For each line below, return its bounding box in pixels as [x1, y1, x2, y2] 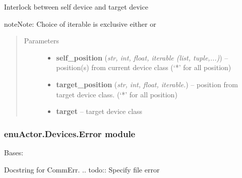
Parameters [24, 35, 59, 46]
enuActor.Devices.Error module [4, 127, 136, 140]
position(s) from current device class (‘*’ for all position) [56, 62, 231, 73]
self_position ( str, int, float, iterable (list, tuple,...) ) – [56, 52, 228, 63]
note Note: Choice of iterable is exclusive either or [4, 18, 156, 29]
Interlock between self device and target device [4, 2, 148, 12]
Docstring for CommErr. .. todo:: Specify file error [4, 164, 160, 174]
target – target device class [56, 106, 143, 116]
